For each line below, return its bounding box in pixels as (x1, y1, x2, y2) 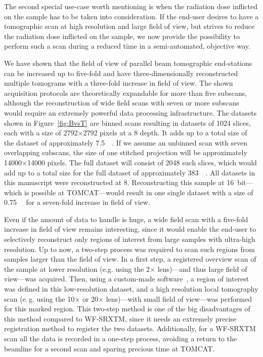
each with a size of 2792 (4, 127, 78, 138)
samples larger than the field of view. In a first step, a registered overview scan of (4, 254, 256, 264)
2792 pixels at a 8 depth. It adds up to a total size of (83, 127, 247, 138)
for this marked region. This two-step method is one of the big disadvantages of (4, 303, 250, 314)
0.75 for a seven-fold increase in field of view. (4, 197, 150, 207)
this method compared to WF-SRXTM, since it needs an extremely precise (4, 313, 237, 324)
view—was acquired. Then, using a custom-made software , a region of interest (4, 273, 249, 284)
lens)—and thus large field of (157, 263, 247, 274)
